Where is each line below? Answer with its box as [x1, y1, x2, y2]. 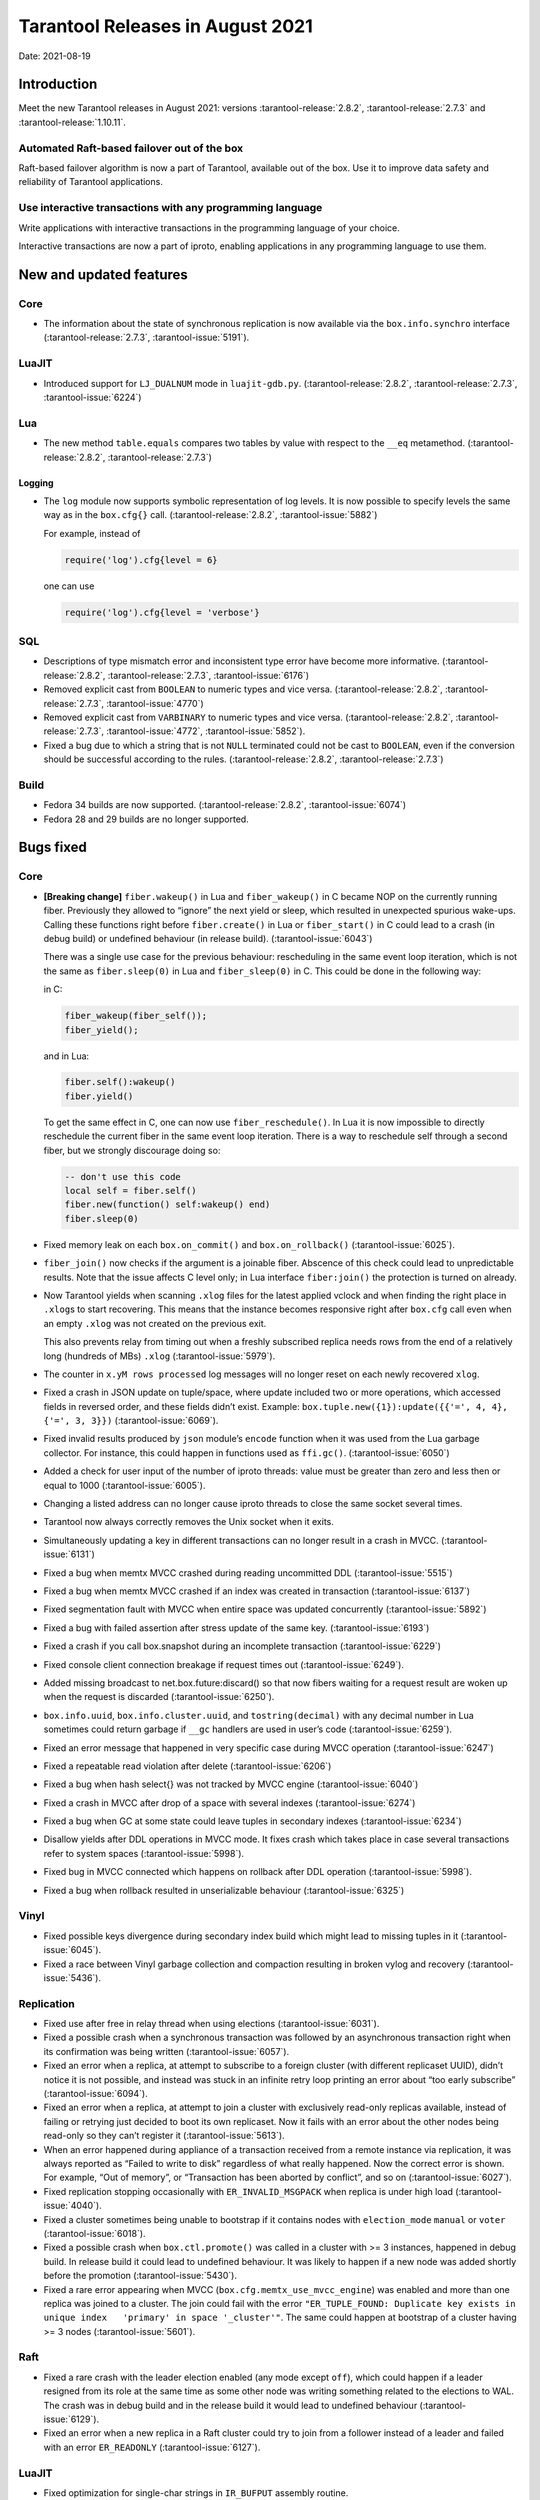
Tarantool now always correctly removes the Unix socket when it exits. [43, 1516, 335, 1528]
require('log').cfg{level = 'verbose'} [64, 606, 260, 618]
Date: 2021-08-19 [18, 50, 91, 62]
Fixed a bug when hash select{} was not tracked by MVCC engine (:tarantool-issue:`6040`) [43, 1778, 419, 1790]
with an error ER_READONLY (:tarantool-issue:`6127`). [43, 2441, 261, 2453]
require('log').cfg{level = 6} [64, 554, 219, 565]
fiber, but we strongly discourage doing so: [43, 1144, 221, 1156]
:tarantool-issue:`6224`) [43, 391, 142, 403]
